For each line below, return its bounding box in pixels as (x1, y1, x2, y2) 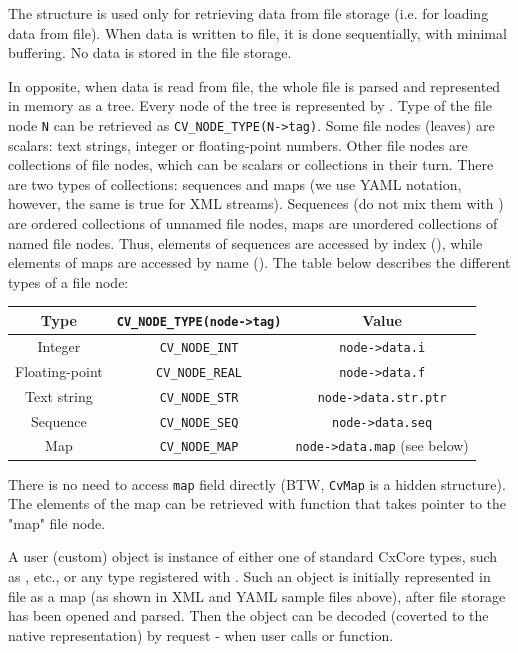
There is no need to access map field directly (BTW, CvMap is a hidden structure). (8, 473, 506, 494)
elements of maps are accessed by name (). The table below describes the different (8, 252, 511, 273)
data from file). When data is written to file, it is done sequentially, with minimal (8, 22, 507, 43)
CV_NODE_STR (159, 390, 239, 405)
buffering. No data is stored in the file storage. (8, 42, 292, 63)
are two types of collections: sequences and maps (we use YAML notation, (8, 173, 462, 194)
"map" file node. (8, 512, 106, 533)
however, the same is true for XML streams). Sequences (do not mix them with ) (8, 193, 504, 214)
